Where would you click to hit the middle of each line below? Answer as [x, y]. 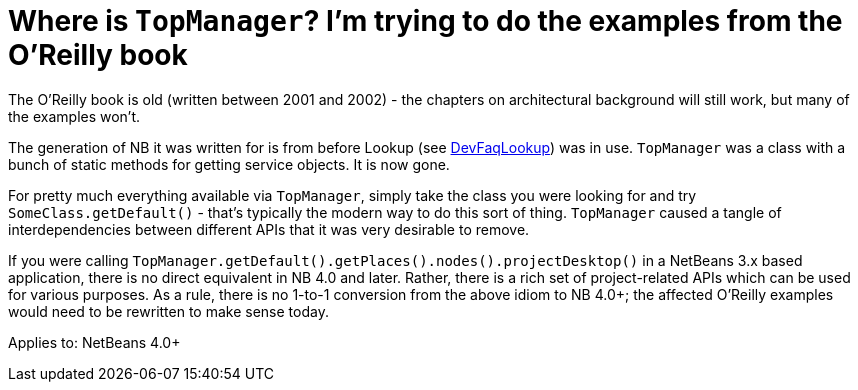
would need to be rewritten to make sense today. [168, 311]
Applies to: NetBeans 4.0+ [94, 342]
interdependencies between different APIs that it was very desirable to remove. [269, 229]
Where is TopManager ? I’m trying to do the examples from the [425, 21]
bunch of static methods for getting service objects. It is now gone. [229, 164]
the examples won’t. [74, 116]
